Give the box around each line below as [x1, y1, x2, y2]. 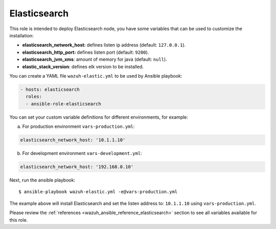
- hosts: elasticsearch [20, 86, 80, 92]
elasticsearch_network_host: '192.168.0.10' [20, 164, 134, 170]
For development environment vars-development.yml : [22, 150, 143, 156]
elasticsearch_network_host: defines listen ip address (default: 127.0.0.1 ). [22, 42, 186, 48]
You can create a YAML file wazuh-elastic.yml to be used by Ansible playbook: [9, 73, 182, 79]
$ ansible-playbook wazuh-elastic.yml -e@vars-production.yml [18, 189, 178, 195]
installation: [9, 32, 34, 38]
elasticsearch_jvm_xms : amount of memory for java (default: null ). [22, 56, 167, 62]
